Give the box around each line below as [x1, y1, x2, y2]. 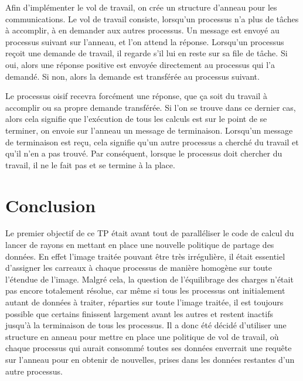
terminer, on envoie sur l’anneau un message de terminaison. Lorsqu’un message [5, 124, 293, 136]
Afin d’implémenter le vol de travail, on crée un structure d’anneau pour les [5, 1, 277, 13]
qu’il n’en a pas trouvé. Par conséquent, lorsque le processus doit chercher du [5, 147, 282, 159]
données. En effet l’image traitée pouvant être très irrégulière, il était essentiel [5, 250, 285, 262]
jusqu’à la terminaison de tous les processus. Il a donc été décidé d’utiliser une [5, 319, 287, 331]
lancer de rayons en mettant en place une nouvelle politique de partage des [5, 239, 274, 251]
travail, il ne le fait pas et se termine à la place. [5, 158, 175, 171]
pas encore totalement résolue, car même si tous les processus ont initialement [5, 284, 285, 297]
